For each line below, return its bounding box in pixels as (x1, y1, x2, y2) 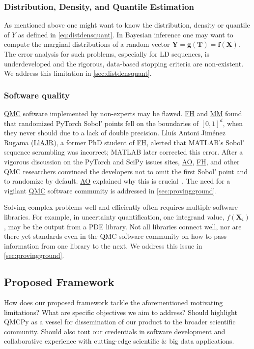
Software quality (4, 89, 70, 101)
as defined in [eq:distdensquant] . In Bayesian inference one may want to (18, 29, 233, 39)
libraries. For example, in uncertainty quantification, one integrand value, (4, 211, 225, 222)
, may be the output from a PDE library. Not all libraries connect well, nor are (4, 221, 242, 231)
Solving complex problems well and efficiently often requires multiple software (4, 202, 238, 212)
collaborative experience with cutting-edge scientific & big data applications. (4, 336, 234, 346)
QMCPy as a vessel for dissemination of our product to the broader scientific (4, 317, 236, 327)
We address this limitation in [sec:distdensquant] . (4, 68, 152, 78)
